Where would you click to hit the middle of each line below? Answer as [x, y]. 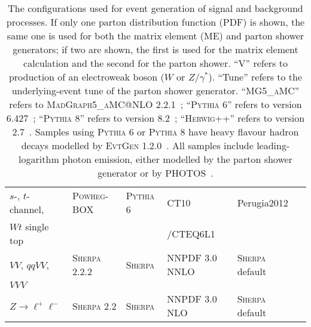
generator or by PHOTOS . [155, 173]
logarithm [39, 159]
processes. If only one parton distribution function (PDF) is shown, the [155, 22]
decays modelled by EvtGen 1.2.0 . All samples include [137, 145]
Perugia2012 [263, 202]
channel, [27, 209]
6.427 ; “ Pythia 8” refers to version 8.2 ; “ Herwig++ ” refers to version [155, 118]
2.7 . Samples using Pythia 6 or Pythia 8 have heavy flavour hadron [155, 132]
